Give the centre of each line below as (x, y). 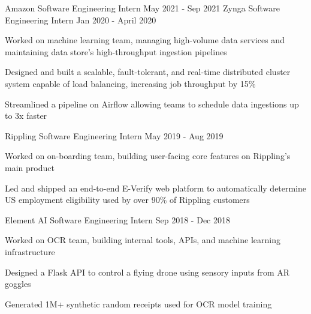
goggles (18, 284)
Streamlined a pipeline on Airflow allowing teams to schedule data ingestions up (152, 104)
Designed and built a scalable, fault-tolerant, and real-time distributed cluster (148, 72)
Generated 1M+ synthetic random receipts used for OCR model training (138, 303)
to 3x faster (26, 116)
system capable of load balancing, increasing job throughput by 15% (130, 83)
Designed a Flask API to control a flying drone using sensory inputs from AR (147, 272)
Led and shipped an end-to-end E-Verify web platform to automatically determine (156, 188)
